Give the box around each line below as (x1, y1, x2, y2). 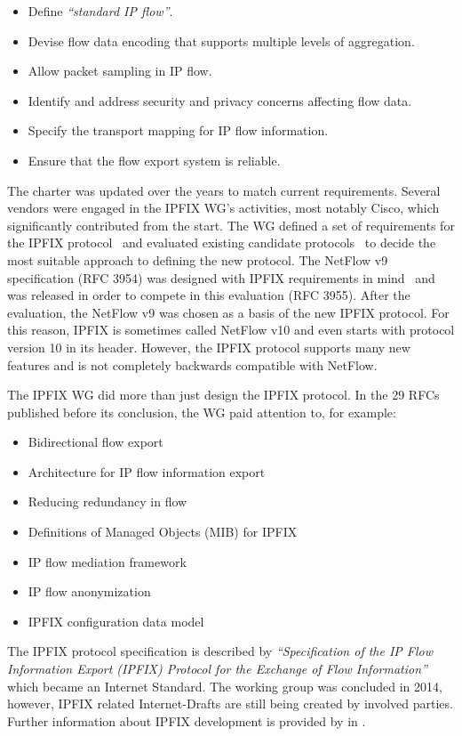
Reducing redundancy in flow (28, 492, 187, 511)
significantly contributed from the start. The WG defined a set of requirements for (7, 215, 455, 234)
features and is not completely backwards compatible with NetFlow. (7, 355, 378, 374)
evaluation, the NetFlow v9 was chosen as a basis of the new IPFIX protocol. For (7, 303, 450, 321)
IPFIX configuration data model (28, 611, 204, 630)
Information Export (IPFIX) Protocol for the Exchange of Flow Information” (7, 659, 427, 678)
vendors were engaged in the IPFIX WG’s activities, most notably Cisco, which (7, 198, 440, 217)
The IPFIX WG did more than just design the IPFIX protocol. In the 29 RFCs (7, 385, 440, 404)
